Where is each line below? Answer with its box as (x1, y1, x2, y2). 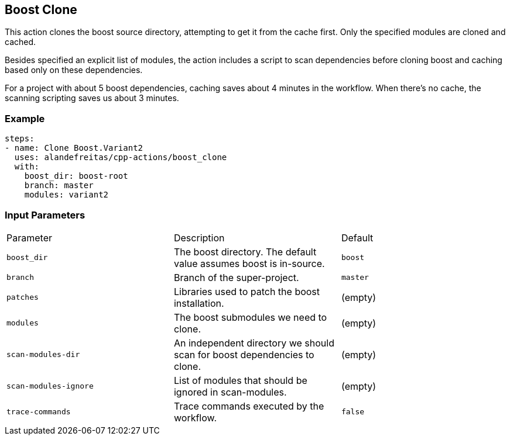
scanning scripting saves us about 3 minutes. (5, 93, 179, 103)
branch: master (24, 181, 94, 190)
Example (5, 112, 45, 124)
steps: (5, 134, 35, 144)
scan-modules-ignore (6, 382, 94, 391)
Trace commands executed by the (173, 400, 324, 412)
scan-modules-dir (6, 350, 80, 359)
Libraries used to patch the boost (173, 285, 320, 297)
